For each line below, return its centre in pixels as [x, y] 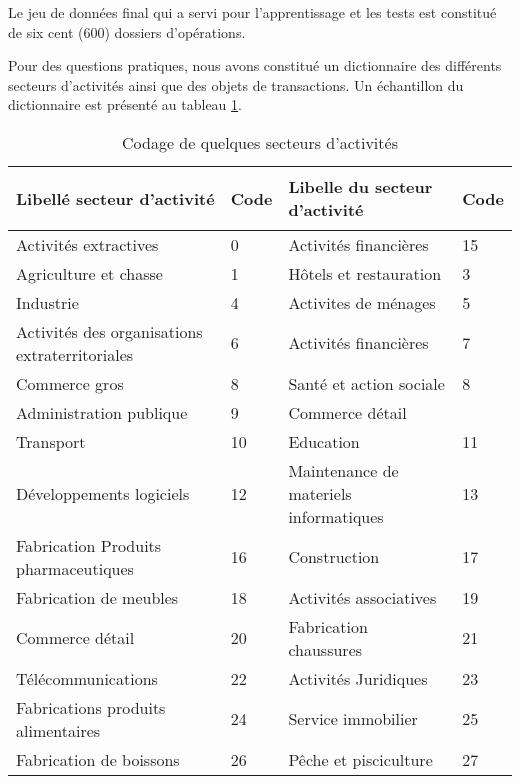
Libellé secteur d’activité [115, 198]
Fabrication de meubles [97, 597]
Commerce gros [70, 383]
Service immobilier [353, 719]
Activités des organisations [109, 331]
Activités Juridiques [358, 678]
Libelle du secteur [360, 187]
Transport [51, 441]
